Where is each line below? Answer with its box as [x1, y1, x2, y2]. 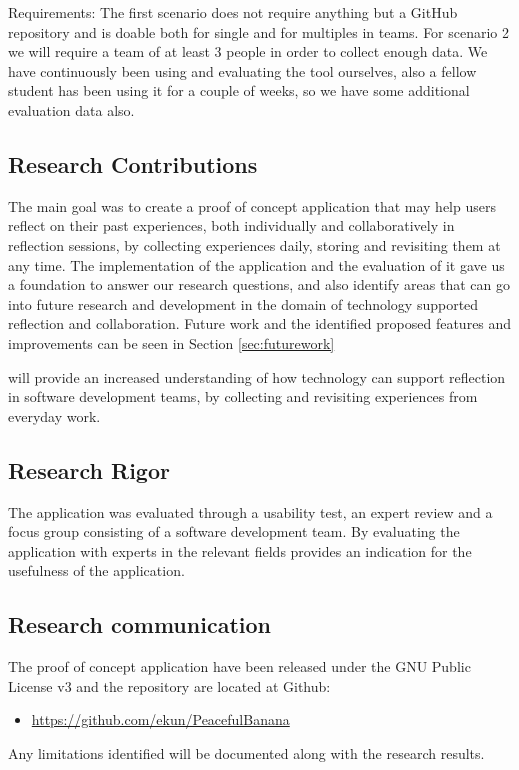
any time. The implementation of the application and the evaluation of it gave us [8, 254, 505, 275]
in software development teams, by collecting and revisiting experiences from [8, 386, 478, 407]
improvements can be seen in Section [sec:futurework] [8, 332, 335, 353]
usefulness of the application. [8, 560, 185, 581]
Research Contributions [8, 148, 258, 179]
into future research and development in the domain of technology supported [8, 293, 479, 314]
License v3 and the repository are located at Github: [8, 675, 331, 696]
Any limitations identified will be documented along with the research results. [8, 742, 485, 763]
